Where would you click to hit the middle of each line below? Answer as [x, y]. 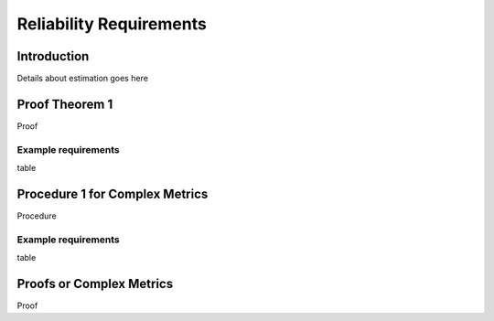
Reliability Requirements [112, 24]
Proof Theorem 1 [65, 104]
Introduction [53, 56]
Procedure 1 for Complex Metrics [113, 193]
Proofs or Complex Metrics [95, 284]
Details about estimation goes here [82, 79]
